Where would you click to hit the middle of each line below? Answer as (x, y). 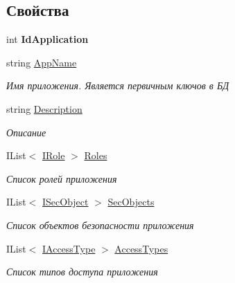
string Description (44, 108)
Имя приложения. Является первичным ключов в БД (118, 85)
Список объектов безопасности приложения (100, 225)
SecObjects (131, 202)
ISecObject (66, 202)
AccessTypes (141, 248)
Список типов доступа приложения (82, 272)
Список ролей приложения (62, 178)
